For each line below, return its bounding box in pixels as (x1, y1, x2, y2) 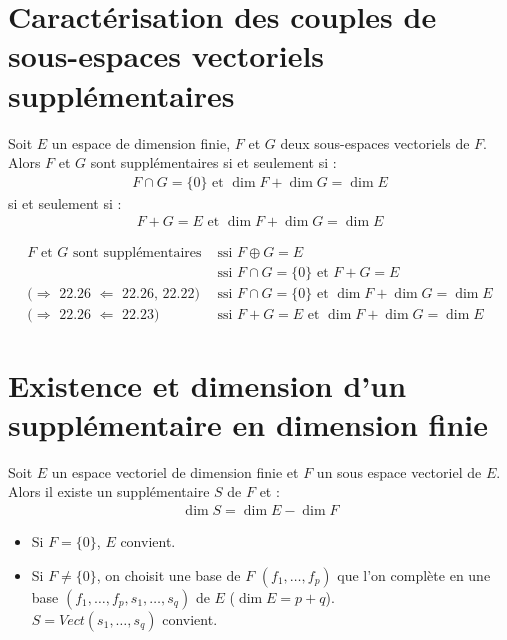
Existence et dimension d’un (8, 364, 407, 405)
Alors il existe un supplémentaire (8, 481, 210, 502)
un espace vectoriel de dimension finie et (51, 461, 299, 482)
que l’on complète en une (337, 564, 491, 585)
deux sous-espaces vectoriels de (280, 132, 470, 153)
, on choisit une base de (96, 564, 241, 585)
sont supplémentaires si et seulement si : (90, 152, 337, 173)
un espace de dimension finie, (51, 132, 231, 153)
